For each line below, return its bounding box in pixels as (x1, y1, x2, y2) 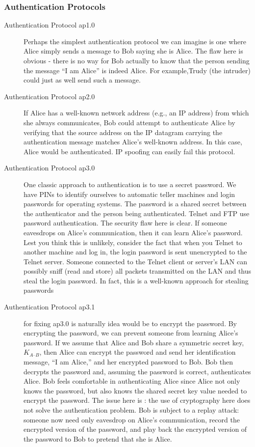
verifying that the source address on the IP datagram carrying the (24, 127, 223, 137)
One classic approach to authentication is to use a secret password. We (24, 179, 236, 189)
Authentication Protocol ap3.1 (4, 302, 95, 312)
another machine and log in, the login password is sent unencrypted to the (24, 247, 247, 257)
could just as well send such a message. (24, 75, 141, 85)
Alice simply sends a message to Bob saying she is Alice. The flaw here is (24, 46, 243, 56)
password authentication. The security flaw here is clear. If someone (24, 218, 227, 228)
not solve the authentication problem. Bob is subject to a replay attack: (24, 405, 239, 415)
